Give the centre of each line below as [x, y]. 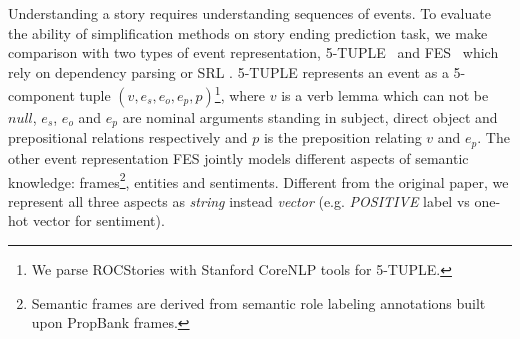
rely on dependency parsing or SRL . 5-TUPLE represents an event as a [228, 71]
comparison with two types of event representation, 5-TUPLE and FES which [253, 52]
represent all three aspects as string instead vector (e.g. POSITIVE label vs [239, 200]
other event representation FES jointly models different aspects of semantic [238, 157]
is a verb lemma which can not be [385, 95]
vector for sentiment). [98, 220]
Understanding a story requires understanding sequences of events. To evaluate [249, 13]
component [41, 95]
